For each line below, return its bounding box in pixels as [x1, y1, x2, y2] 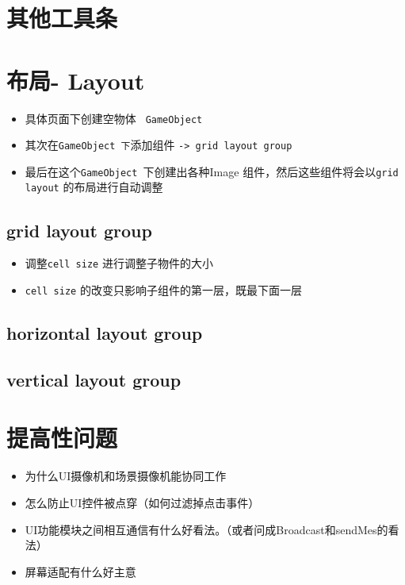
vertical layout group [6, 367, 181, 391]
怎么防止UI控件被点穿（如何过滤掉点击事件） [25, 494, 260, 510]
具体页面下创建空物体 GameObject [25, 110, 203, 126]
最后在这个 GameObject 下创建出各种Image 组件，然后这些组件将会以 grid [25, 163, 399, 179]
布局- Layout [6, 64, 145, 96]
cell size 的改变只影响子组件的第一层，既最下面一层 [25, 281, 302, 298]
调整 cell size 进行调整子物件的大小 [25, 255, 213, 271]
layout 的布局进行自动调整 [25, 179, 163, 195]
